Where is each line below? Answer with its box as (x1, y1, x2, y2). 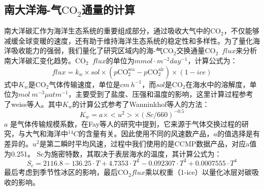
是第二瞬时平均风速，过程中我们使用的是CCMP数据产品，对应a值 (39, 138, 257, 149)
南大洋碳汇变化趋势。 (4, 55, 75, 65)
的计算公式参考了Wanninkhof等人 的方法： (72, 98, 210, 109)
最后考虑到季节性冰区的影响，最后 (4, 167, 118, 177)
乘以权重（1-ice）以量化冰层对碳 (145, 167, 252, 177)
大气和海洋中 (25, 128, 68, 139)
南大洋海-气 (4, 2, 62, 17)
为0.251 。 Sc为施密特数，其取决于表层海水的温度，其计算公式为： (4, 148, 222, 159)
